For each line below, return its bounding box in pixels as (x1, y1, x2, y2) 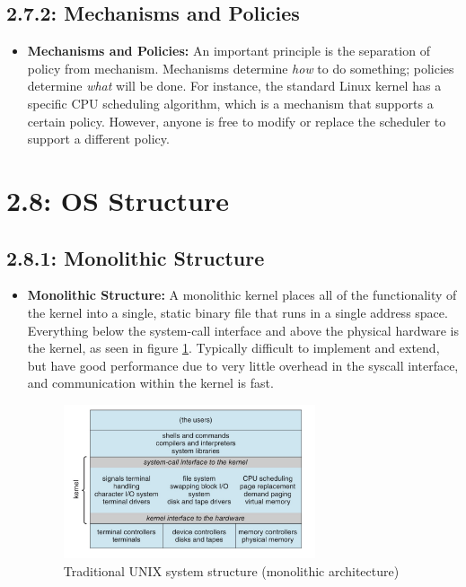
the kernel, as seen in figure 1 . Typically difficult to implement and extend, (27, 338, 440, 357)
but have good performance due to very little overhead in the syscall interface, (27, 355, 459, 374)
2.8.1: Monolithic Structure (6, 243, 265, 271)
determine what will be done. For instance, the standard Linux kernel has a (27, 76, 442, 95)
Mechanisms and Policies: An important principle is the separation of (27, 41, 430, 60)
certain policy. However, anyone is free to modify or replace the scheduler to (27, 111, 446, 130)
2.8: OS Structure (6, 181, 229, 218)
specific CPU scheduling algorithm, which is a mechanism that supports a (27, 93, 434, 112)
